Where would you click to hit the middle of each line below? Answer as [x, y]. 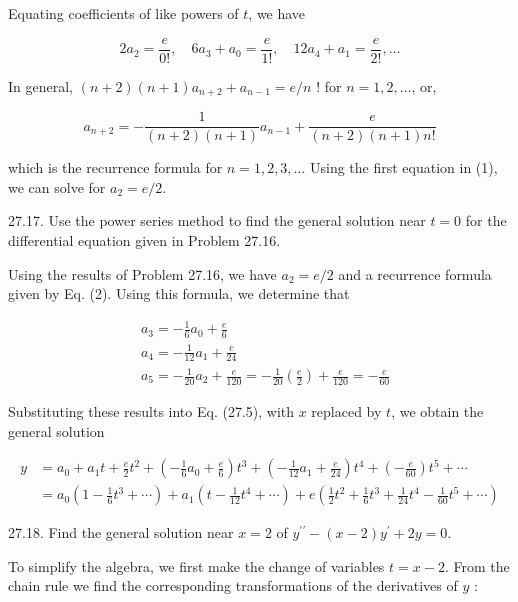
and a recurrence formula [415, 273]
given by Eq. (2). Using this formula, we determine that [179, 293]
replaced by [346, 411]
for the [486, 220]
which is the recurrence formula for [115, 167]
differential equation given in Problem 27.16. [144, 239]
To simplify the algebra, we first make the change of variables [196, 565]
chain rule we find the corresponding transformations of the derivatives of [233, 585]
